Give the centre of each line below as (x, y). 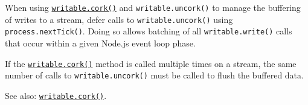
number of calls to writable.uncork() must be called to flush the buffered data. (154, 75)
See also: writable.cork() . (56, 95)
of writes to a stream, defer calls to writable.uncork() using (119, 19)
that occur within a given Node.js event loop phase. (100, 43)
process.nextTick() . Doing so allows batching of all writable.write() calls (149, 31)
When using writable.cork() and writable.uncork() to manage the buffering (153, 7)
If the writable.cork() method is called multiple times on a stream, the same (151, 63)
